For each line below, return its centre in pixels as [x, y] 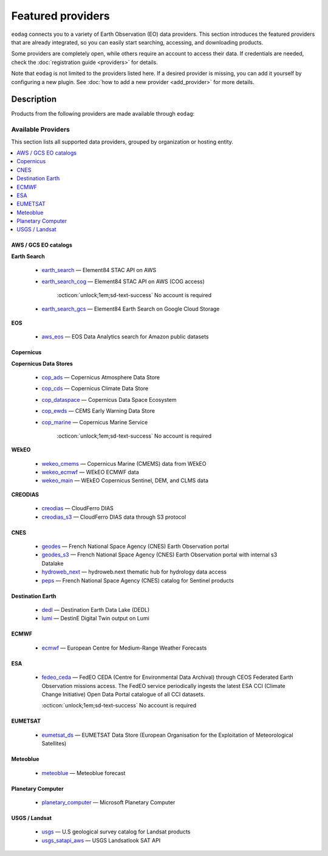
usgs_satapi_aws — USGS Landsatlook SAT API [101, 840]
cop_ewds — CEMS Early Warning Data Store [98, 411]
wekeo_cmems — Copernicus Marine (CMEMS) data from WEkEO [124, 463]
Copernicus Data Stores [42, 363]
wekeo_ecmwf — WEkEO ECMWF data [90, 472]
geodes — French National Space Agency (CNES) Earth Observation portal [135, 546]
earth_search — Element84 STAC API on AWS [99, 270]
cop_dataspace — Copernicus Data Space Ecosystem [109, 399]
